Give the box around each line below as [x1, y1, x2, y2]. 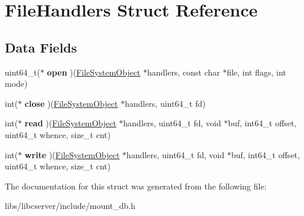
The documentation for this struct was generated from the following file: [5, 179, 267, 192]
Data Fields [5, 38, 77, 56]
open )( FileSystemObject [47, 66, 141, 78]
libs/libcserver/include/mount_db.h [5, 199, 135, 212]
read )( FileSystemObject [24, 117, 117, 129]
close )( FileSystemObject [24, 97, 118, 109]
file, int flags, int [227, 66, 286, 78]
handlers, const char [147, 66, 220, 78]
